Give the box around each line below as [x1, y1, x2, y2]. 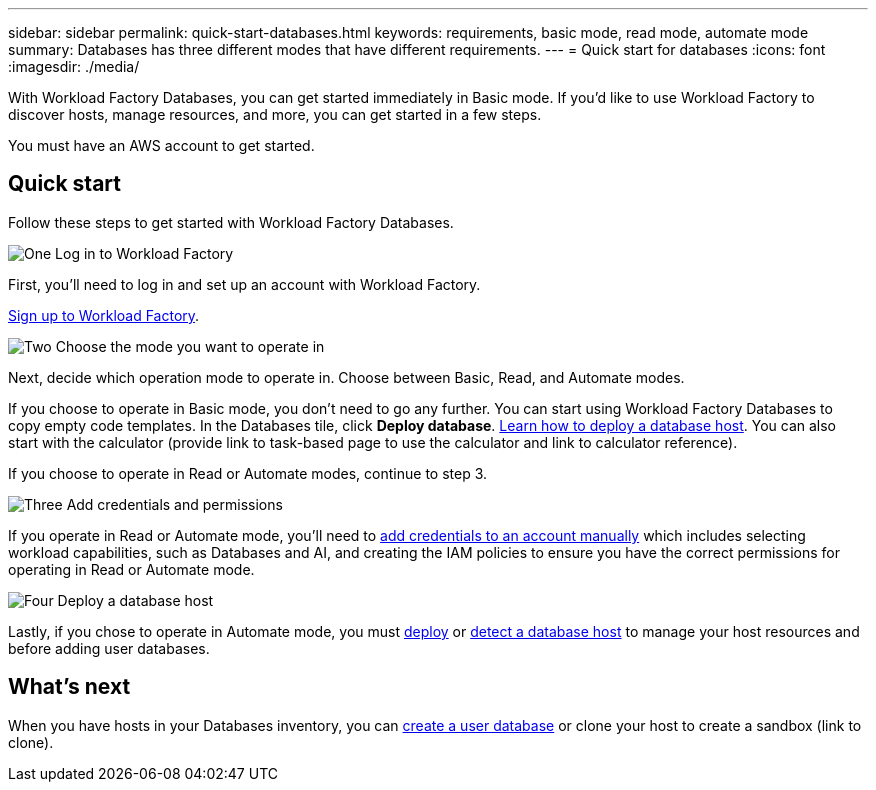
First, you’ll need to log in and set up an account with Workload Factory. [8, 275, 481, 293]
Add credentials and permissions [66, 495, 283, 513]
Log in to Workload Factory [55, 244, 234, 262]
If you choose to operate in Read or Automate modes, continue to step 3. [8, 464, 488, 482]
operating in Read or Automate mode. [8, 560, 255, 578]
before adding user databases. [8, 639, 210, 657]
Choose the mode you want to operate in [55, 337, 325, 355]
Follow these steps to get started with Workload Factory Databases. [8, 213, 454, 231]
